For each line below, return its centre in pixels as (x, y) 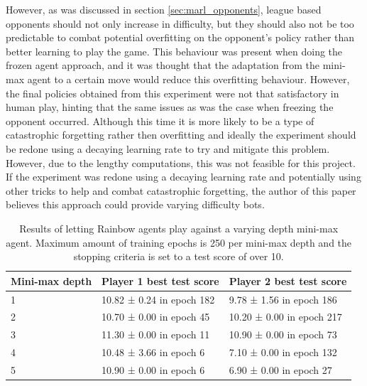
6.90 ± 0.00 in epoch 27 (280, 369)
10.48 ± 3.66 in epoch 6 (153, 352)
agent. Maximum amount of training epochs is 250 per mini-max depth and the (179, 242)
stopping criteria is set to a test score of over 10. (179, 256)
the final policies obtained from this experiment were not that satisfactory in (172, 93)
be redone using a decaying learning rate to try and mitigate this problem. (168, 148)
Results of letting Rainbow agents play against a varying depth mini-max (179, 228)
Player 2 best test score (288, 280)
